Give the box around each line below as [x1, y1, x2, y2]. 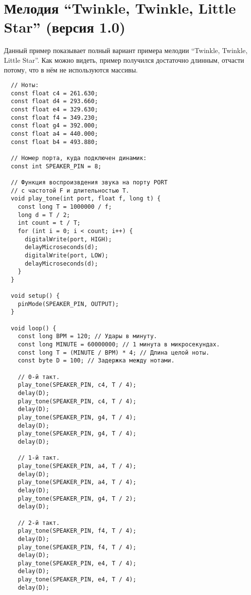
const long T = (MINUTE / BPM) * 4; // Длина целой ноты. [18, 349, 210, 356]
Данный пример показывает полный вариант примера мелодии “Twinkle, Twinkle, [4, 45, 248, 55]
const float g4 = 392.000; [11, 122, 98, 129]
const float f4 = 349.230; [11, 114, 98, 121]
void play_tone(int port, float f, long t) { [11, 195, 161, 202]
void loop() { [11, 325, 56, 332]
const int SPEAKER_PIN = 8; [11, 162, 102, 170]
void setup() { [11, 292, 60, 300]
